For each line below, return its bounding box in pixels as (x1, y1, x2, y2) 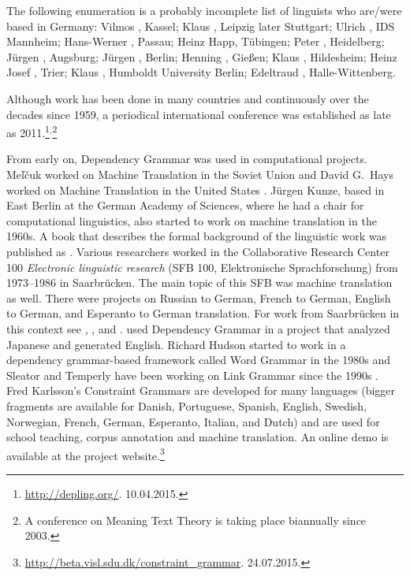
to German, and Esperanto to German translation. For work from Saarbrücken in (6, 305, 400, 321)
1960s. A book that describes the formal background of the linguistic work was (6, 228, 386, 244)
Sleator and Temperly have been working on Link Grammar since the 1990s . (6, 366, 378, 383)
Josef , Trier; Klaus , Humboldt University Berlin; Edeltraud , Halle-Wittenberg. (6, 64, 396, 80)
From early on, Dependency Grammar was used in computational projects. (6, 151, 367, 167)
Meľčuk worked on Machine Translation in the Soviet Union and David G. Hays (6, 166, 393, 182)
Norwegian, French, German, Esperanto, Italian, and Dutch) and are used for (6, 413, 380, 429)
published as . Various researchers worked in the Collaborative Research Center (6, 243, 389, 259)
